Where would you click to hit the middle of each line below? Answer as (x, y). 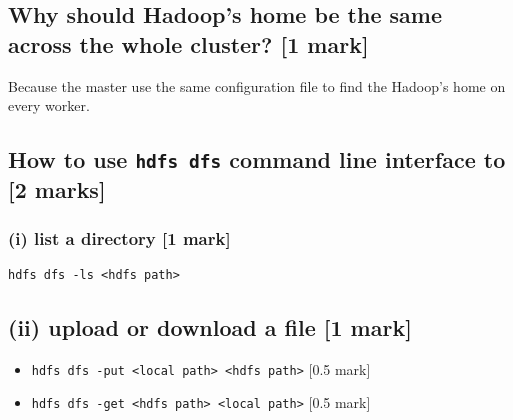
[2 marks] (57, 189)
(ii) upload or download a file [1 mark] (210, 326)
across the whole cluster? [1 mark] (188, 43)
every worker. (49, 105)
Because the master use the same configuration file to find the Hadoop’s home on (257, 85)
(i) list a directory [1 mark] (119, 238)
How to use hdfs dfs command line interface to (257, 159)
